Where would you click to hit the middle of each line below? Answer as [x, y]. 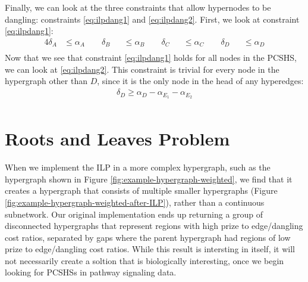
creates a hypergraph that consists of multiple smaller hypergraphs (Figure [141, 190]
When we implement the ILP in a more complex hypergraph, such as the [138, 167]
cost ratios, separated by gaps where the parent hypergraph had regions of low [148, 237]
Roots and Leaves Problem [117, 139]
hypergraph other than [46, 81]
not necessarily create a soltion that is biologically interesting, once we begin [144, 260]
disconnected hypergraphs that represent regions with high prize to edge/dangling [154, 226]
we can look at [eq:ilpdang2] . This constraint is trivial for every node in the [142, 69]
